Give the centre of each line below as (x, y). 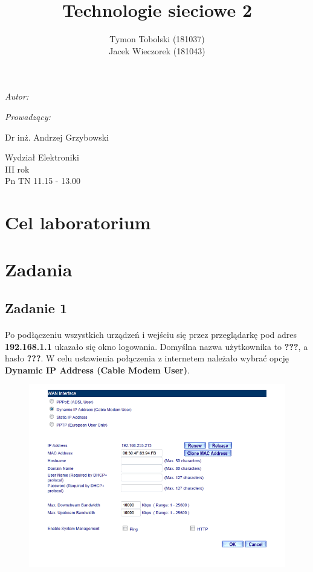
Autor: (17, 96)
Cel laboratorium (78, 222)
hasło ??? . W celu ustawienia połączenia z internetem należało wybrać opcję (147, 358)
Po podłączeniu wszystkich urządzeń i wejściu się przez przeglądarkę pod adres (151, 334)
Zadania (39, 269)
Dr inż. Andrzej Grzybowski (57, 137)
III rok (17, 169)
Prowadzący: (28, 116)
